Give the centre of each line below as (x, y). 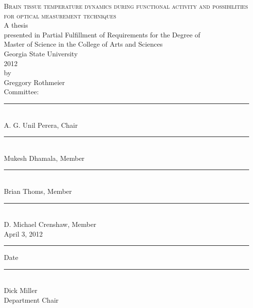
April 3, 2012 (23, 233)
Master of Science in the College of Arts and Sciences (83, 44)
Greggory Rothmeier (35, 82)
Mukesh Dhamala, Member (44, 158)
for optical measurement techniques (60, 15)
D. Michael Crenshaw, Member (50, 224)
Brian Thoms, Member (38, 191)
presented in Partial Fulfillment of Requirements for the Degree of (102, 34)
